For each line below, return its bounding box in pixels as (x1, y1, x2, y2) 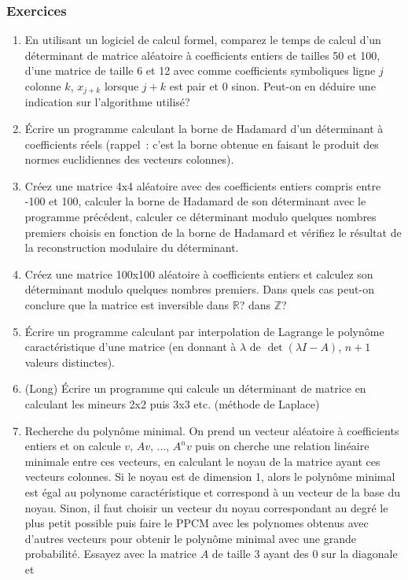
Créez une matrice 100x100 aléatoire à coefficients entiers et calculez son (24, 265, 373, 282)
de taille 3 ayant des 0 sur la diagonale (211, 545, 398, 562)
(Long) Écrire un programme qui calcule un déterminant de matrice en (24, 380, 366, 397)
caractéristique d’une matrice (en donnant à (24, 338, 237, 355)
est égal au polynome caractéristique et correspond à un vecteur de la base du (24, 483, 401, 500)
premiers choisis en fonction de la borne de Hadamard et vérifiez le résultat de (24, 224, 402, 240)
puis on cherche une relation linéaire (195, 438, 369, 454)
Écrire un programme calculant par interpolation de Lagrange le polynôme (24, 323, 384, 339)
